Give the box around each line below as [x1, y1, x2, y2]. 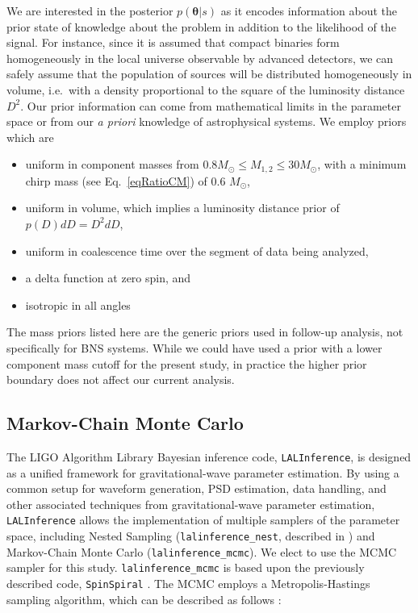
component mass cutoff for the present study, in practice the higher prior [6, 355, 367, 372]
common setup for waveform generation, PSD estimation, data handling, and [6, 480, 387, 497]
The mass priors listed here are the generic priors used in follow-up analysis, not [6, 323, 403, 340]
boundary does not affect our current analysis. [6, 371, 235, 388]
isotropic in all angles [25, 296, 131, 313]
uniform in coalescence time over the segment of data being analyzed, [25, 242, 369, 259]
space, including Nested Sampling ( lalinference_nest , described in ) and [6, 528, 375, 544]
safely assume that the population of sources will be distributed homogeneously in [6, 65, 412, 82]
